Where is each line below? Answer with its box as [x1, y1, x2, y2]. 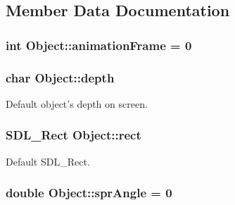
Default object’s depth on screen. [6, 96, 148, 111]
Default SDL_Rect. [6, 154, 90, 168]
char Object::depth [6, 68, 115, 86]
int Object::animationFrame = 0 [6, 36, 192, 54]
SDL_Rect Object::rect [6, 126, 141, 144]
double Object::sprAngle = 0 [6, 184, 172, 201]
